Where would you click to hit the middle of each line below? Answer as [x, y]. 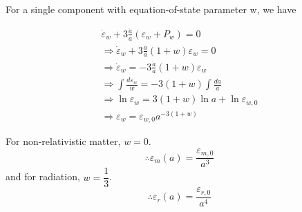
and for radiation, [43, 176]
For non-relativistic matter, [63, 141]
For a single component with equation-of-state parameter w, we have [151, 9]
